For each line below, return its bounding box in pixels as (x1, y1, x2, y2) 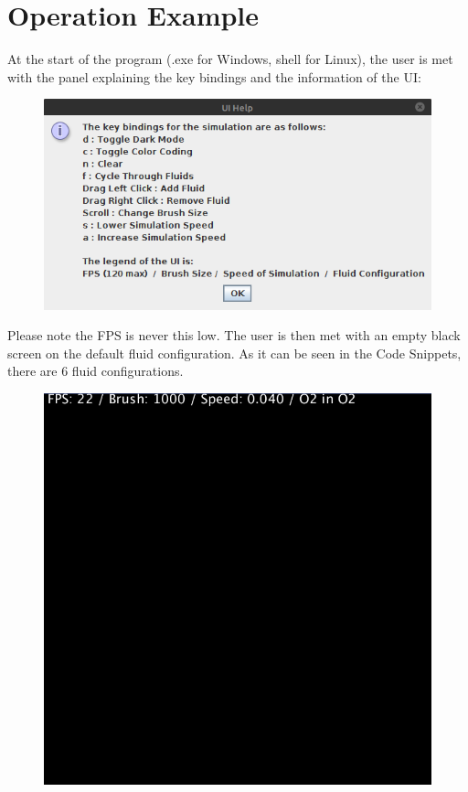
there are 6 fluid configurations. (7, 361, 184, 380)
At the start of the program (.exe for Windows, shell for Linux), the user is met (7, 49, 453, 69)
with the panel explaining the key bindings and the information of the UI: (7, 67, 421, 86)
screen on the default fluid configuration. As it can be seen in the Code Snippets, (7, 343, 462, 362)
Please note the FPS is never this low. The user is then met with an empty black (7, 326, 461, 345)
